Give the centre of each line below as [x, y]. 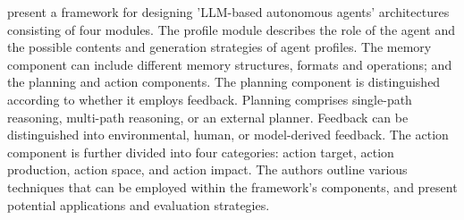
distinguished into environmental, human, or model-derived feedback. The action [228, 135]
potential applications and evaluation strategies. [139, 204]
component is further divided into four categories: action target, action [201, 152]
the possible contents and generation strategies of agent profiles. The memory [219, 47]
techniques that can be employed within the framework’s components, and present [232, 186]
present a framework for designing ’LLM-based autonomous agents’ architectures [228, 12]
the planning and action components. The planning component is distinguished [224, 82]
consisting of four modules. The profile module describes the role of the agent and [232, 29]
